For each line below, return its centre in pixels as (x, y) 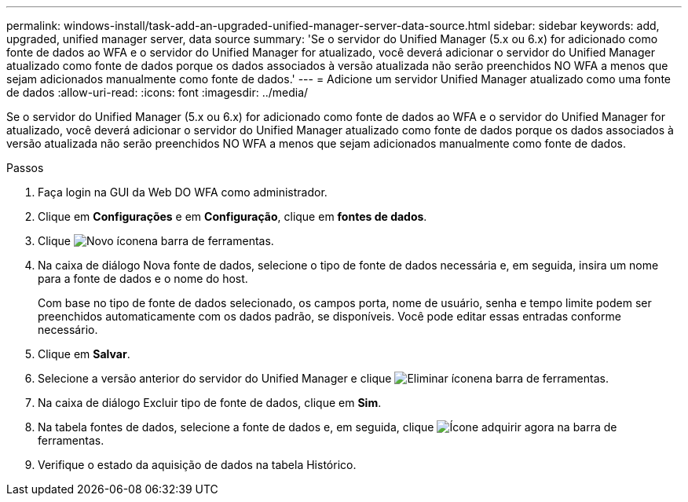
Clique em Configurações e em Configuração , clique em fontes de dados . (232, 216)
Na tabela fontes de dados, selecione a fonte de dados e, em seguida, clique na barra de (328, 427)
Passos (25, 168)
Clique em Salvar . (84, 354)
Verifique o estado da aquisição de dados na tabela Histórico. (197, 465)
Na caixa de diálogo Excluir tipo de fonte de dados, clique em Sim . (210, 403)
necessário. (68, 330)
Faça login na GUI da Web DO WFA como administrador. (183, 192)
